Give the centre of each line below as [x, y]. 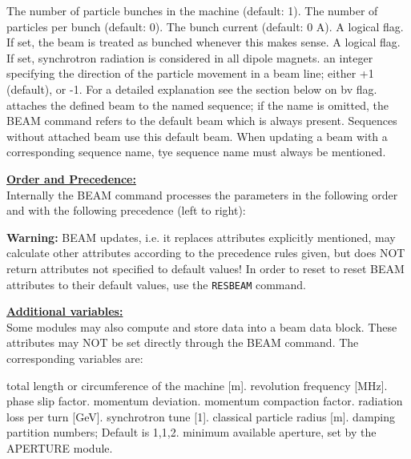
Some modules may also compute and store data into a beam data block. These [202, 326]
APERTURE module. [60, 447]
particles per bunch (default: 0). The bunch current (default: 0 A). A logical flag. [205, 26]
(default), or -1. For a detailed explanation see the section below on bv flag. [192, 89]
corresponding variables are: [75, 358]
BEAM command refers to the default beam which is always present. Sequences [202, 121]
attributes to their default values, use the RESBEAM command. [156, 284]
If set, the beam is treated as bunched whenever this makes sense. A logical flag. [203, 42]
